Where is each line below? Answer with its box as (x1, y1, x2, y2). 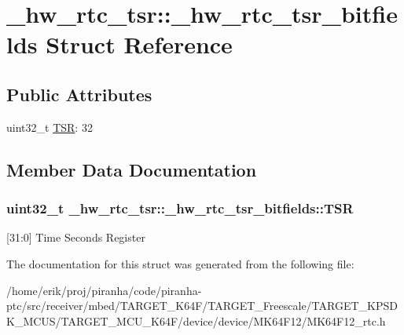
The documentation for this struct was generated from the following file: (6, 255, 354, 271)
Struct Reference (46, 28, 233, 60)
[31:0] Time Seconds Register (6, 229, 145, 246)
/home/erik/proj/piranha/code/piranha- (6, 282, 202, 298)
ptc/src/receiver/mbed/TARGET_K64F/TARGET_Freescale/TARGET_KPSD (6, 297, 398, 314)
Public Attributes (6, 82, 152, 106)
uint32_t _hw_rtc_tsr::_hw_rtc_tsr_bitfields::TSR (6, 198, 354, 218)
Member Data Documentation (6, 157, 257, 181)
